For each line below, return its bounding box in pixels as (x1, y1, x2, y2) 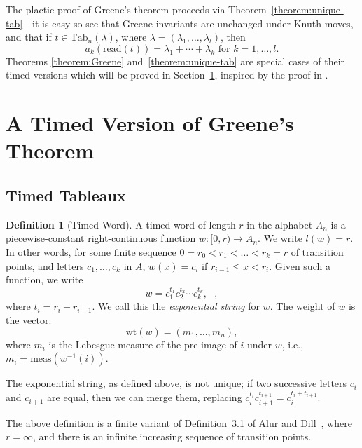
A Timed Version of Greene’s (6, 109, 294, 137)
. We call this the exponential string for (92, 299, 260, 313)
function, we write (6, 272, 83, 287)
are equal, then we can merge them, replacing (47, 390, 242, 405)
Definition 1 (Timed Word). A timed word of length (6, 217, 236, 231)
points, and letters (6, 258, 84, 273)
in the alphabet (246, 217, 313, 231)
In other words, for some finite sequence (6, 244, 176, 259)
